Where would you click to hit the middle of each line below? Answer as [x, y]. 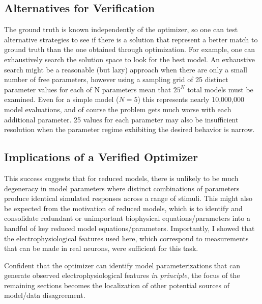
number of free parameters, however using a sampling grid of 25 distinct [116, 79]
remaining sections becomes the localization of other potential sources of [117, 285]
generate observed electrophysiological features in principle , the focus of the [122, 275]
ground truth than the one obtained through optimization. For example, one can [130, 49]
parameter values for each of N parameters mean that [88, 89]
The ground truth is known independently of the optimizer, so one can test [121, 29]
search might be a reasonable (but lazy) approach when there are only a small [126, 69]
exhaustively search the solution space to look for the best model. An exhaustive [129, 59]
